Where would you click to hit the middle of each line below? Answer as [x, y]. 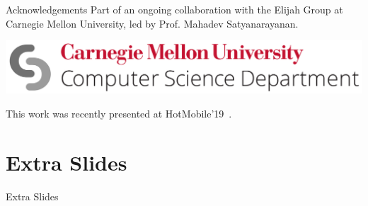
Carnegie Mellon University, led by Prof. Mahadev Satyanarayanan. [152, 23]
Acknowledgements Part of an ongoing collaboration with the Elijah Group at [174, 9]
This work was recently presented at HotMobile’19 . [119, 114]
